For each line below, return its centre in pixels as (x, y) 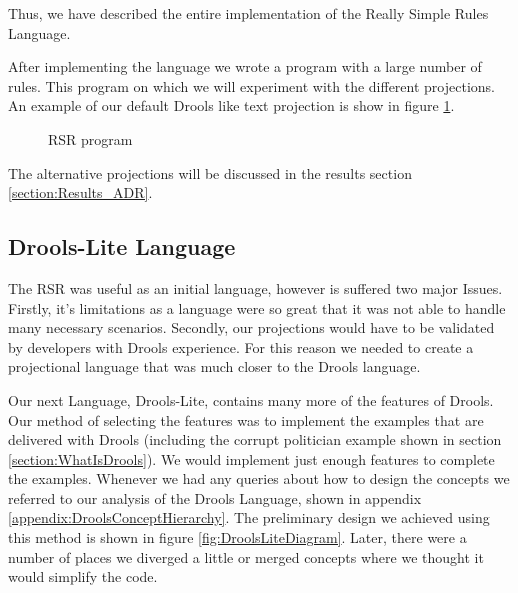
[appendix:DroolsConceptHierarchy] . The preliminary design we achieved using (249, 517)
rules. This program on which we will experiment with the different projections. (251, 85)
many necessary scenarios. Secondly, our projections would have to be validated (251, 327)
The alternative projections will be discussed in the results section (210, 172)
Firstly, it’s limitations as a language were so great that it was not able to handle (257, 307)
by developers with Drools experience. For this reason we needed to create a (241, 346)
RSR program (90, 138)
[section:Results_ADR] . (80, 192)
